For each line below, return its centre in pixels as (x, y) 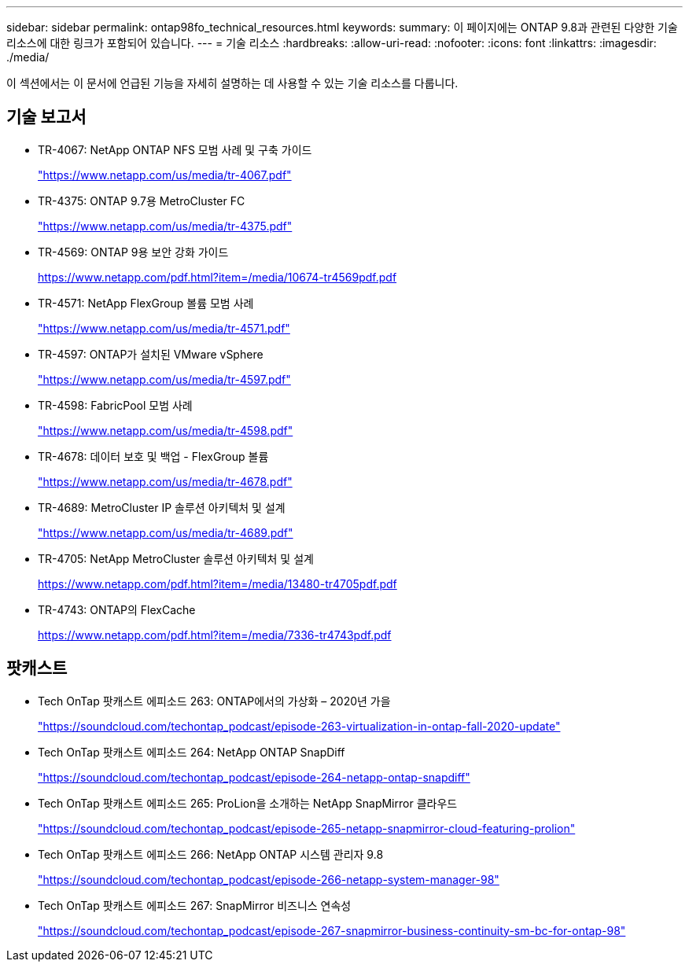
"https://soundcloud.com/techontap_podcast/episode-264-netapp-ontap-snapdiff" (254, 777)
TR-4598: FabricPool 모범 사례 (115, 405)
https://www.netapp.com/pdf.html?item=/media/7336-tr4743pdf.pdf (215, 635)
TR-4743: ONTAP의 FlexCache (117, 609)
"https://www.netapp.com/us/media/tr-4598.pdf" (166, 430)
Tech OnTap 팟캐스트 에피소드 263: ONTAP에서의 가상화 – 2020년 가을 (214, 701)
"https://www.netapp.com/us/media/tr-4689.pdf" (166, 532)
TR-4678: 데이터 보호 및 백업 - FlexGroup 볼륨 (153, 456)
